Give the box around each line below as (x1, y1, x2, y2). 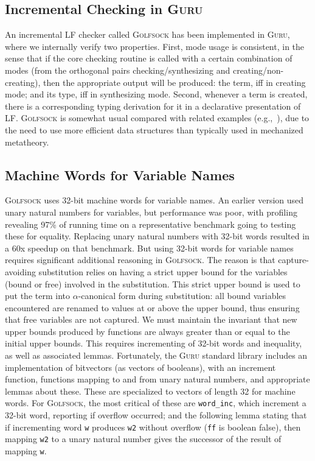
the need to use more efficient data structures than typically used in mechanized (5, 123, 303, 136)
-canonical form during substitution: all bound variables (78, 289, 286, 302)
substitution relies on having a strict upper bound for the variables (38, 265, 288, 278)
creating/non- (232, 63, 284, 76)
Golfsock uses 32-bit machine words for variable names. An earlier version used (5, 194, 304, 206)
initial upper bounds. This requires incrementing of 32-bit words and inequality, (5, 337, 302, 350)
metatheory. (5, 135, 49, 148)
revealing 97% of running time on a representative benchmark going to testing (5, 217, 296, 230)
